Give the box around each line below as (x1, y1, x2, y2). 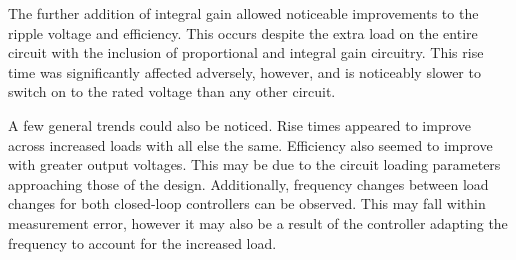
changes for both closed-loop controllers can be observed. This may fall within (8, 193, 486, 214)
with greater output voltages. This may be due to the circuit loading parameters (8, 154, 501, 175)
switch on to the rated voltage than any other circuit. (8, 81, 336, 102)
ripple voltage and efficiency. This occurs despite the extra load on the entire (8, 22, 478, 43)
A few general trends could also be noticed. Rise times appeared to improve (8, 114, 472, 135)
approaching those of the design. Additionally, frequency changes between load (8, 173, 489, 194)
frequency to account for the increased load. (8, 232, 277, 253)
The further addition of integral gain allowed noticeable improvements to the (8, 3, 479, 23)
